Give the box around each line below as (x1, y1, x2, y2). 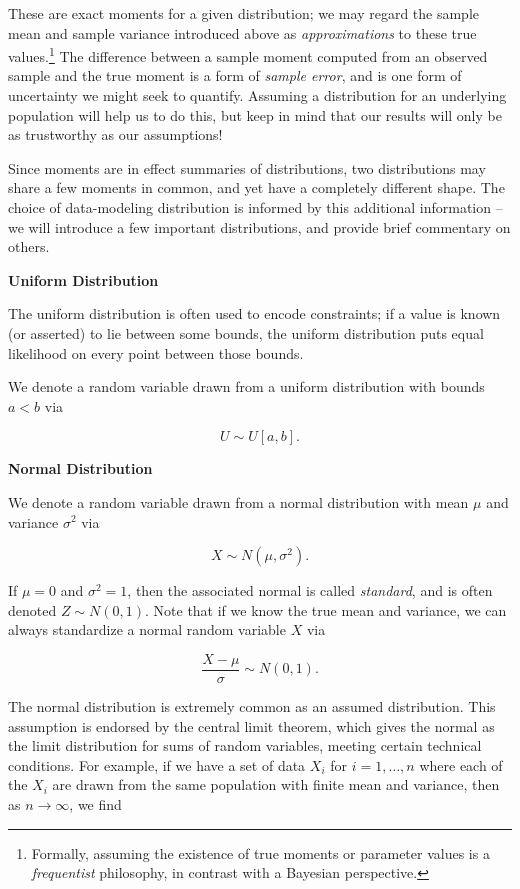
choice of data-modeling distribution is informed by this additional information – (8, 197, 503, 217)
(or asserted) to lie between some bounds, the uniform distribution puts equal (8, 322, 484, 343)
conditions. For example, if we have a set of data (8, 754, 306, 775)
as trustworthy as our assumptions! (8, 124, 223, 145)
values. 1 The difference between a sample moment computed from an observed (8, 43, 488, 66)
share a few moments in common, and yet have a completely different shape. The (8, 177, 505, 198)
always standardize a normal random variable (8, 619, 286, 640)
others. (8, 236, 50, 257)
